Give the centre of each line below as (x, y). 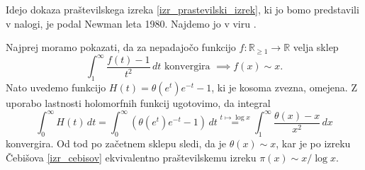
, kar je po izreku (313, 143)
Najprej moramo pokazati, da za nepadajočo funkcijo (121, 47)
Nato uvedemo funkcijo (56, 87)
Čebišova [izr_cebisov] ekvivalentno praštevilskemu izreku (131, 157)
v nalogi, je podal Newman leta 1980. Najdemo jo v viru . (131, 23)
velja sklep (316, 47)
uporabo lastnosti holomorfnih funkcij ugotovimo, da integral (138, 103)
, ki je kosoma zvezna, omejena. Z (284, 87)
